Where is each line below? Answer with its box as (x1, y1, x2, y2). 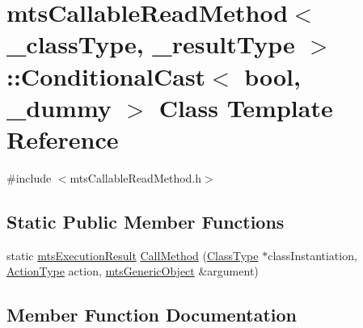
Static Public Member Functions (6, 208, 285, 233)
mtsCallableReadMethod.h (70, 169, 202, 186)
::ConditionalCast (6, 59, 206, 92)
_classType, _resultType (6, 27, 295, 61)
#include (6, 169, 52, 186)
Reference (6, 122, 119, 155)
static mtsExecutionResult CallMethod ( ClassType (6, 246, 259, 263)
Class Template (158, 90, 333, 124)
